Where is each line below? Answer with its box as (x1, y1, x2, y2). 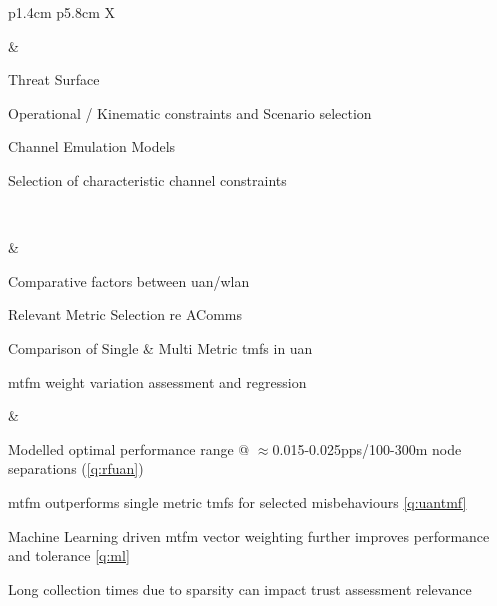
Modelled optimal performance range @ (8, 438, 250, 459)
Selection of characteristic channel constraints (8, 169, 287, 190)
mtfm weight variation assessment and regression (8, 371, 307, 392)
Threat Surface (8, 69, 100, 90)
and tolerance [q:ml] (8, 545, 130, 566)
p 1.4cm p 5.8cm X (8, 2, 115, 22)
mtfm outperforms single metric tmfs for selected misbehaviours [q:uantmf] (8, 491, 467, 512)
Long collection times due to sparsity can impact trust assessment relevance (8, 578, 472, 599)
